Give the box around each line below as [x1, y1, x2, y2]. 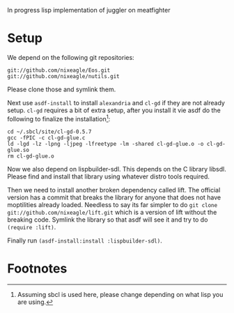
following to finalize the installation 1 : [7, 113, 111, 123]
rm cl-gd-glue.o [7, 153, 54, 160]
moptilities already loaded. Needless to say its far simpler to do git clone [7, 200, 218, 208]
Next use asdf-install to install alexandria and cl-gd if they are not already [7, 98, 225, 107]
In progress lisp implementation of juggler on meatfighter [7, 6, 171, 14]
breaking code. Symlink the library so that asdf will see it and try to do [7, 215, 208, 224]
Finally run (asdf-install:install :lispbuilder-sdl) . [7, 236, 162, 245]
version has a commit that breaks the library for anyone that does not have [7, 193, 221, 201]
